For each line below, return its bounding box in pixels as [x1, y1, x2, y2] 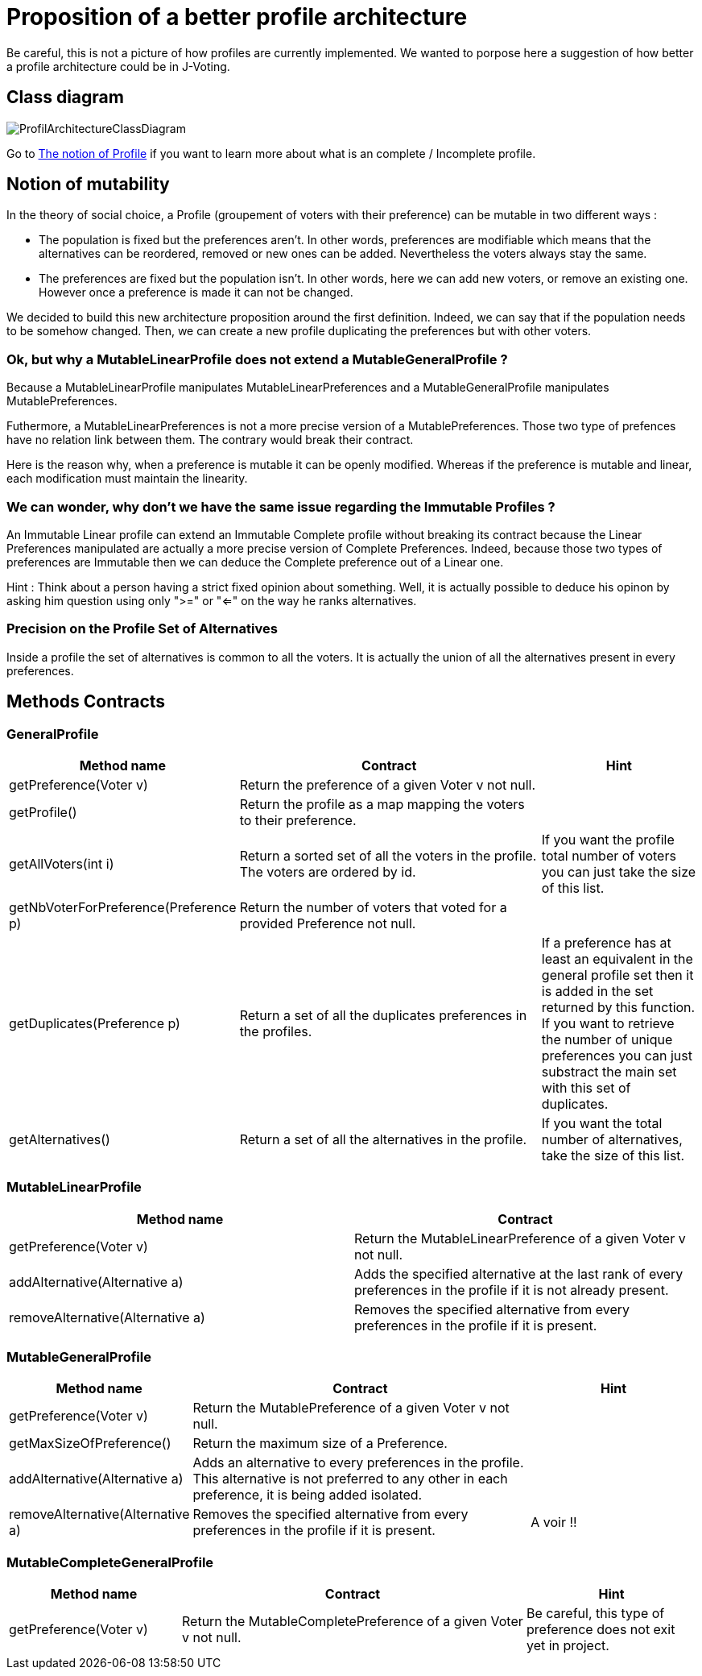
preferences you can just [541, 1047, 692, 1064]
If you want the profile [541, 831, 675, 848]
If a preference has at [541, 934, 671, 951]
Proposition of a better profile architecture [6, 3, 468, 31]
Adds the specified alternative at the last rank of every [354, 1265, 683, 1282]
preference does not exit [526, 1621, 675, 1638]
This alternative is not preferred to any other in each [192, 1471, 508, 1487]
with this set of [541, 1079, 631, 1096]
